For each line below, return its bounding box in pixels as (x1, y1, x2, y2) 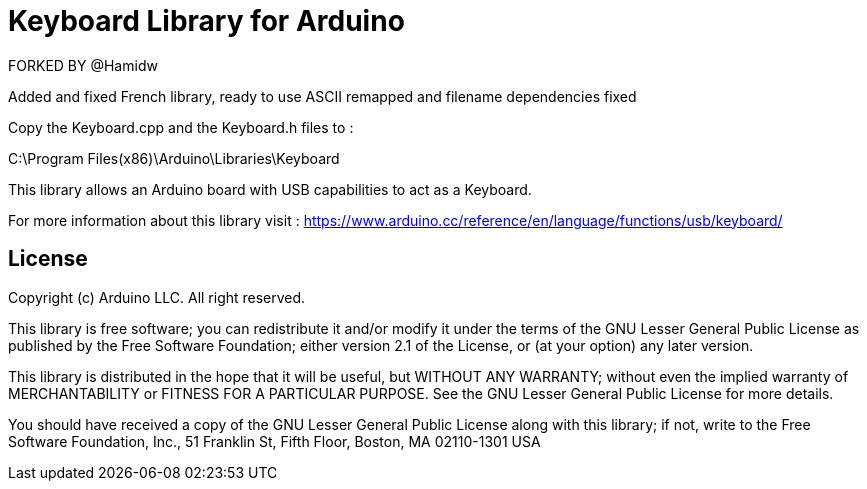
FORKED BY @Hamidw (8, 56, 158, 74)
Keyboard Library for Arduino (8, 4, 405, 38)
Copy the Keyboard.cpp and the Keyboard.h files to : (8, 118, 354, 136)
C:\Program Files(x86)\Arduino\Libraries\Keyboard (8, 149, 340, 167)
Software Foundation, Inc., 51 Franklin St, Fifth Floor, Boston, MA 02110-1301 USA (8, 432, 541, 450)
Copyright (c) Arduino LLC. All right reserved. (8, 288, 306, 306)
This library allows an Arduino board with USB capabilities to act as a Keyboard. (8, 180, 532, 198)
